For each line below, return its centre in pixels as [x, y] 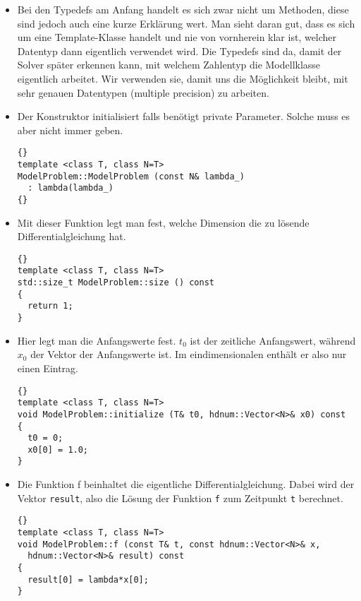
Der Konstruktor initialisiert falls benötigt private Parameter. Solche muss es [184, 116]
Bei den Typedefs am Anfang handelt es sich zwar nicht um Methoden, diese [183, 9]
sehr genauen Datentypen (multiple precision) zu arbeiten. [143, 92]
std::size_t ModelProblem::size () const [116, 283]
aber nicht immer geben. [70, 130]
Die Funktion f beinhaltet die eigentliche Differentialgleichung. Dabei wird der [186, 484]
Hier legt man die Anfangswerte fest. [97, 340]
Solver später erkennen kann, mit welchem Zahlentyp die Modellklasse [169, 65]
